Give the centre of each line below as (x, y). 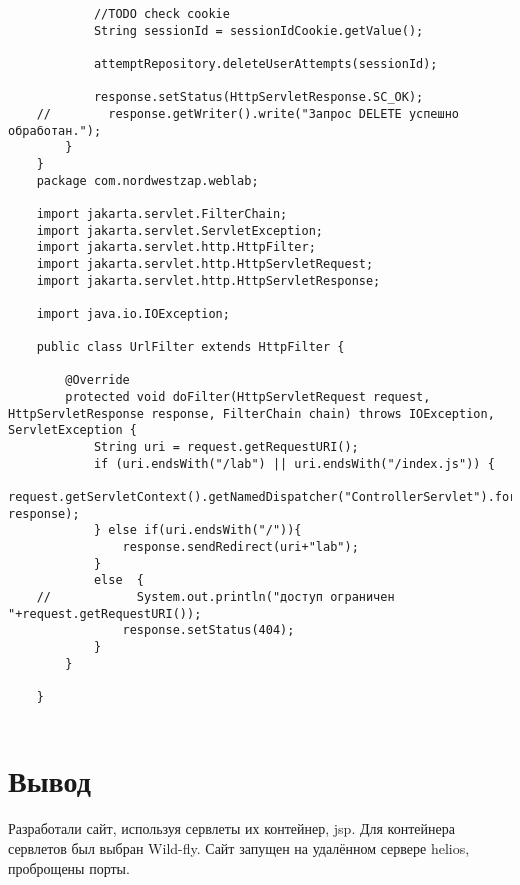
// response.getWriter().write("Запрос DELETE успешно (248, 113)
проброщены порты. (69, 867)
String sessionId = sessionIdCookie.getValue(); (258, 30)
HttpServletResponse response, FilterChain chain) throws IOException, (251, 413)
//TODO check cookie (161, 14)
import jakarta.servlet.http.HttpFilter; (176, 247)
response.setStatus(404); (208, 630)
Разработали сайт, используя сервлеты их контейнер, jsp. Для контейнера (231, 828)
